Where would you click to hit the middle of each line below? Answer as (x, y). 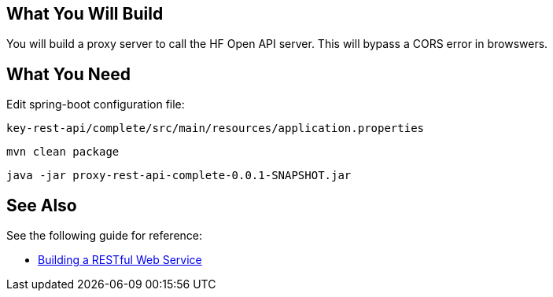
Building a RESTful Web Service (120, 260)
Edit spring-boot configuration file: (96, 104)
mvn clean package (63, 152)
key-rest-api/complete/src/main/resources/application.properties (216, 128)
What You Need (68, 74)
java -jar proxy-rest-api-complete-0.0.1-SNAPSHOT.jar (179, 176)
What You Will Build (85, 14)
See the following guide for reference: (105, 236)
